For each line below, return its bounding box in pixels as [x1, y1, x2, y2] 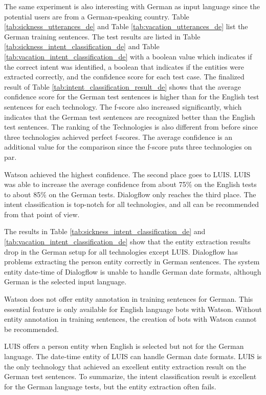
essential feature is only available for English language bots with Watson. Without [4, 303, 262, 314]
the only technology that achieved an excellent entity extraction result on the [4, 361, 247, 371]
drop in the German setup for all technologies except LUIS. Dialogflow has [4, 246, 238, 257]
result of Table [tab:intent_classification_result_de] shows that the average [4, 81, 241, 92]
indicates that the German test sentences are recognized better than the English [4, 111, 255, 122]
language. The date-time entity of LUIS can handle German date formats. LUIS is [4, 351, 262, 361]
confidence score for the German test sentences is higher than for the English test [4, 91, 259, 102]
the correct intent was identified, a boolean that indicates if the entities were [4, 61, 244, 72]
